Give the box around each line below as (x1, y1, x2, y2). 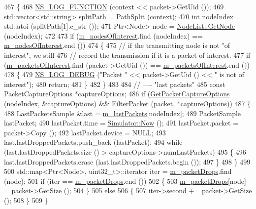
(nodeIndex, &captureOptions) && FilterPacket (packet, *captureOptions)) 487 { (4, 98, 251, 108)
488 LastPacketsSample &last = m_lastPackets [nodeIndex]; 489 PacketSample (4, 108, 241, 118)
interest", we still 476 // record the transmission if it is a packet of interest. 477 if (4, 49, 251, 60)
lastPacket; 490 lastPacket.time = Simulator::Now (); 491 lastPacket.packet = (4, 118, 239, 128)
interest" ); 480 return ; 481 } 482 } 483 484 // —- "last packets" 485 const (4, 79, 225, 89)
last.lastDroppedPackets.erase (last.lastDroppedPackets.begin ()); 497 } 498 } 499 (4, 156, 251, 167)
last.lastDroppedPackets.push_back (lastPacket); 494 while (4, 137, 183, 147)
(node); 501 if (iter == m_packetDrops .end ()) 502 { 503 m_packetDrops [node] (4, 175, 246, 186)
